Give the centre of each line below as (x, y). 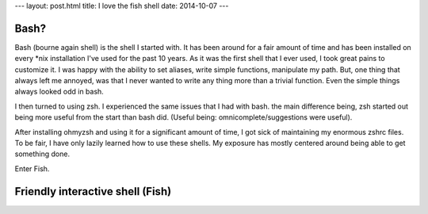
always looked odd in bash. (59, 92)
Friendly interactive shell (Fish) (93, 191)
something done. (42, 154)
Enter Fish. (32, 168)
